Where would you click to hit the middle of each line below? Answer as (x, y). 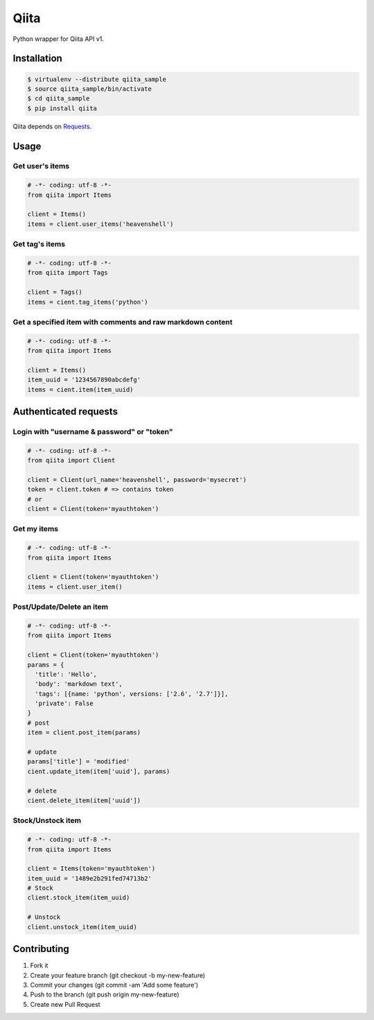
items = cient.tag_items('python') (88, 302)
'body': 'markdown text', (79, 684)
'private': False (64, 703)
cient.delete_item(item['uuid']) (84, 801)
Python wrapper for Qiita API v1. (58, 39)
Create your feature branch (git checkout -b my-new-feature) (118, 975)
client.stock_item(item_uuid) (79, 898)
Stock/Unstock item (47, 820)
